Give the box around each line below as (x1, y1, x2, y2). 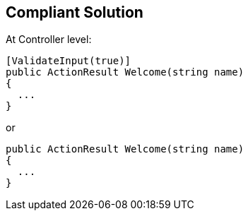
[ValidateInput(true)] (6, 55, 131, 67)
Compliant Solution (6, 4, 143, 21)
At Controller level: (6, 33, 92, 46)
